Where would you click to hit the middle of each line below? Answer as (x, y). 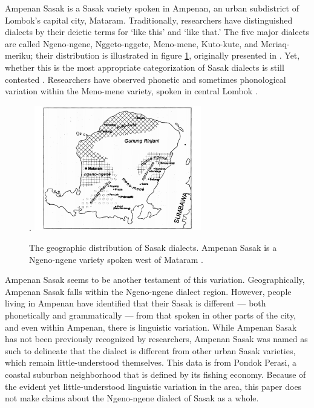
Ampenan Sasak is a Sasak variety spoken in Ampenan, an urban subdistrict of (152, 8)
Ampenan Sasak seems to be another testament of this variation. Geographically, (155, 280)
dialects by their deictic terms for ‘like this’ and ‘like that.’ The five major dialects (157, 32)
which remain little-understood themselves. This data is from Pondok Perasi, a (151, 362)
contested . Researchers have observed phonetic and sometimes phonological (146, 79)
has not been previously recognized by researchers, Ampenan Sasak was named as (156, 339)
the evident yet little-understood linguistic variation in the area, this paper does (153, 386)
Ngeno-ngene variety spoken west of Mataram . (116, 259)
